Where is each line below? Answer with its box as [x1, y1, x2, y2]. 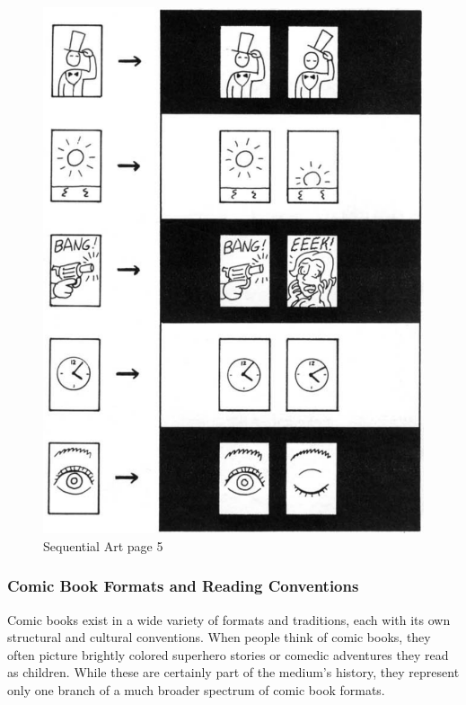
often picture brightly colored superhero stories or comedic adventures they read [7, 645, 449, 664]
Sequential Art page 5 [43, 536, 163, 555]
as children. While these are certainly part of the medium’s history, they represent [7, 663, 460, 682]
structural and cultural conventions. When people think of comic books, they [7, 628, 431, 647]
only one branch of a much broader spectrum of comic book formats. [7, 680, 385, 699]
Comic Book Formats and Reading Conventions [7, 575, 359, 597]
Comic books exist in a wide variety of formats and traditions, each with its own [7, 610, 451, 629]
